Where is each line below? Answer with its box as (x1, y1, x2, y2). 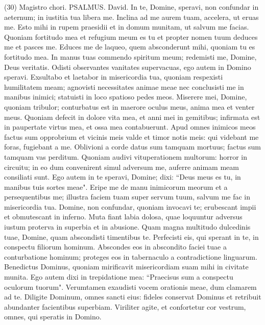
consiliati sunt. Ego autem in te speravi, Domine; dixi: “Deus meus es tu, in (4, 171, 241, 182)
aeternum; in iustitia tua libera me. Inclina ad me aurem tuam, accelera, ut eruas (4, 11, 259, 22)
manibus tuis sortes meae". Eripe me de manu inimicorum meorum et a (4, 181, 228, 192)
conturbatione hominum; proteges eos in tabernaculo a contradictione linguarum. (4, 251, 257, 262)
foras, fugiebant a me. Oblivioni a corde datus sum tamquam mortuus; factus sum (4, 141, 261, 152)
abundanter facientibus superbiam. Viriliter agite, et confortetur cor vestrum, (4, 301, 246, 312)
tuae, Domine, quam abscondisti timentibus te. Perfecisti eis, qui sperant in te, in (4, 231, 259, 242)
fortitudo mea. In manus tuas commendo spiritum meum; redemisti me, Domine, (4, 51, 257, 62)
